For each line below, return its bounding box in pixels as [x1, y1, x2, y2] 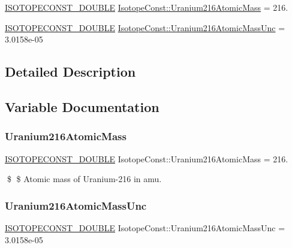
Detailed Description [5, 62, 136, 81]
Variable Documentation [5, 97, 159, 116]
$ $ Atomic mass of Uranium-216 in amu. [7, 173, 162, 185]
